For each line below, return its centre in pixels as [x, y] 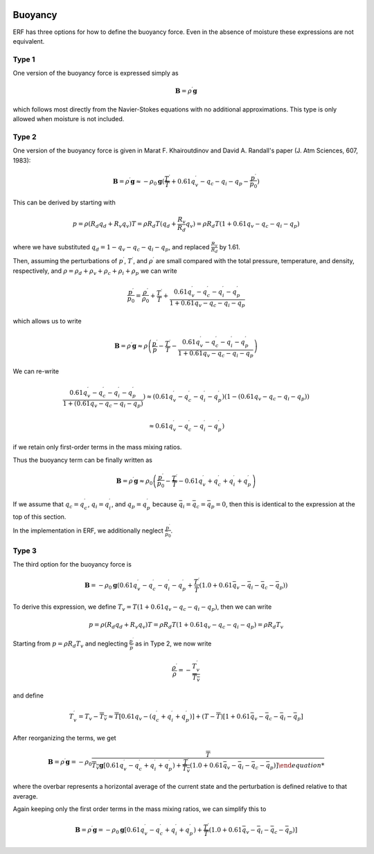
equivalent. [29, 41]
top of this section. [39, 517]
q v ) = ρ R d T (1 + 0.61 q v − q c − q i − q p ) [243, 225]
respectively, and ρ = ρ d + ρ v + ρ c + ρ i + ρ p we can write [95, 272]
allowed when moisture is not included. [69, 119]
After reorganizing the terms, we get [65, 738]
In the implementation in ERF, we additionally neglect [88, 531]
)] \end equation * [299, 765]
